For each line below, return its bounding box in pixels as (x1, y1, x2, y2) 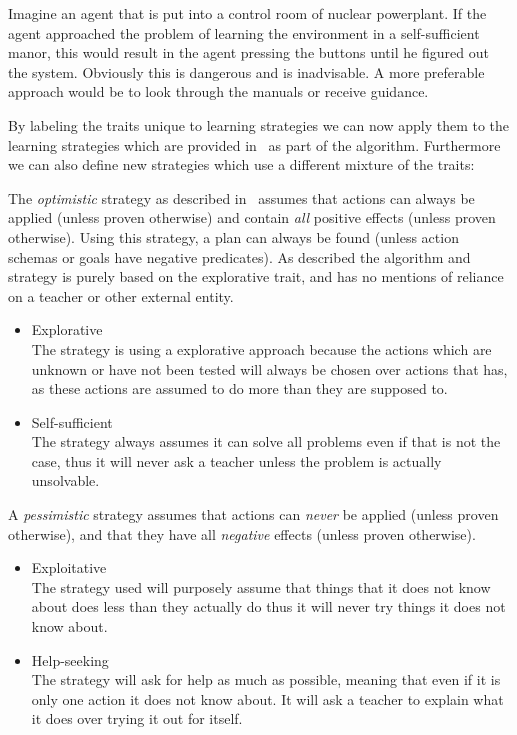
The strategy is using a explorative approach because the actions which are (31, 338, 492, 359)
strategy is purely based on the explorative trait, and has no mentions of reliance (8, 266, 504, 287)
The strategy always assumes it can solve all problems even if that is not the (31, 431, 501, 452)
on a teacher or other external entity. (8, 285, 234, 306)
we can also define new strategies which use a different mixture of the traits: (8, 154, 475, 175)
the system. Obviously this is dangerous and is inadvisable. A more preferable (8, 61, 485, 82)
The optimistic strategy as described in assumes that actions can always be (8, 187, 475, 208)
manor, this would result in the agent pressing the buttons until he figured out (8, 42, 489, 63)
